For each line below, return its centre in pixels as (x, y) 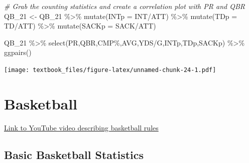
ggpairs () (18, 52)
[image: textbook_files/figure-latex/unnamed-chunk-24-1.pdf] (110, 70)
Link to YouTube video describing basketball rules (81, 127)
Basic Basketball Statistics (74, 154)
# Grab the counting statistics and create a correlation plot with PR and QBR (125, 6)
